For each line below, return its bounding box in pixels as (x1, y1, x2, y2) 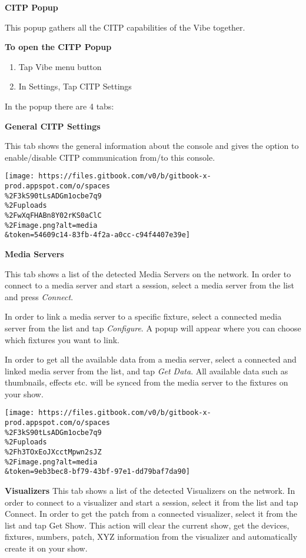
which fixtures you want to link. (5, 333, 119, 346)
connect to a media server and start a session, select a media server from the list (5, 279, 294, 291)
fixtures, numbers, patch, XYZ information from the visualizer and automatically (5, 530, 298, 543)
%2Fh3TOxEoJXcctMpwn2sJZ (5, 448, 102, 457)
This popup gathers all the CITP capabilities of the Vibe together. (5, 21, 245, 33)
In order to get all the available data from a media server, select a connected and (5, 353, 297, 366)
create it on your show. (5, 542, 88, 554)
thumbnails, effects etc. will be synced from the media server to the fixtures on (5, 376, 288, 388)
